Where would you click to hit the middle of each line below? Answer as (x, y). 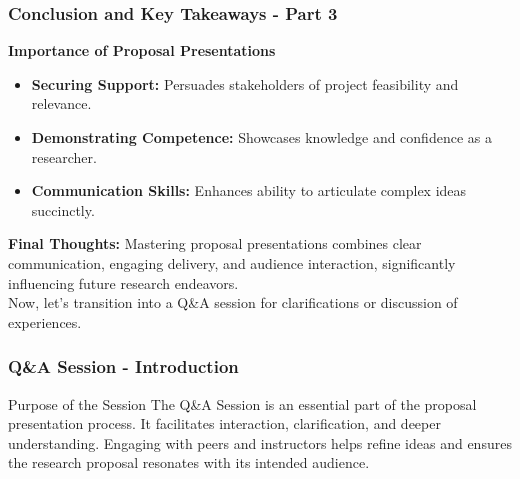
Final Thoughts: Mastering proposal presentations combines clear (215, 243)
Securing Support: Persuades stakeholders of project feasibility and (245, 83)
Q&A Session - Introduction (123, 366)
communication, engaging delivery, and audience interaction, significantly (232, 262)
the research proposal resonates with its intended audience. (189, 462)
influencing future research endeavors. (123, 282)
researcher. (64, 156)
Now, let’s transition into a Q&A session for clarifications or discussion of (233, 302)
